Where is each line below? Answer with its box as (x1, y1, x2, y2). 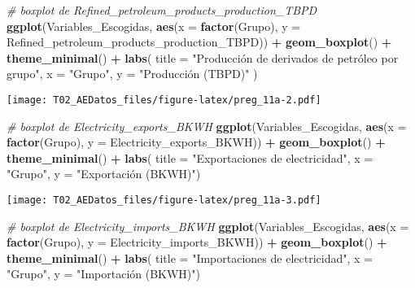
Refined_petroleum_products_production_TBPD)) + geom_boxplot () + (7, 33, 392, 50)
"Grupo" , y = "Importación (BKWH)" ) (7, 265, 201, 282)
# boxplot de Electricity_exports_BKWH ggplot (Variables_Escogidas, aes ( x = (7, 117, 407, 134)
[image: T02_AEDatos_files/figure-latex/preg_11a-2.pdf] (7, 94, 321, 106)
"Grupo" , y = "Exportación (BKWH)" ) (7, 165, 201, 182)
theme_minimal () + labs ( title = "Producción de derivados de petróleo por (7, 49, 399, 66)
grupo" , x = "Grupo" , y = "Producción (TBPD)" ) (7, 65, 258, 82)
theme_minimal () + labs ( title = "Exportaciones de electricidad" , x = (7, 149, 373, 166)
